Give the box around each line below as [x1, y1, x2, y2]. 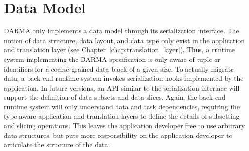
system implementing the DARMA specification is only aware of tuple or [4, 54, 220, 64]
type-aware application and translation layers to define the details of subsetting [4, 111, 240, 121]
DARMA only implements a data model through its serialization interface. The [4, 26, 239, 36]
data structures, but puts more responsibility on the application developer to [4, 130, 232, 140]
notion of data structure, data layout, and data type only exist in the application [4, 35, 245, 45]
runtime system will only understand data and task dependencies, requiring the [4, 101, 240, 111]
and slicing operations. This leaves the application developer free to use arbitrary [4, 121, 245, 131]
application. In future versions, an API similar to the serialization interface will [4, 82, 240, 92]
